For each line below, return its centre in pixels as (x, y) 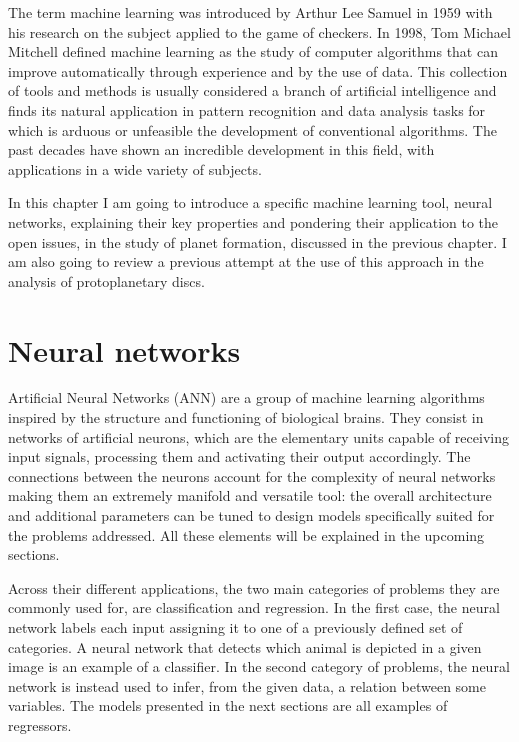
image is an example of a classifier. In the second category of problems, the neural (259, 666)
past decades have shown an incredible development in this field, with (221, 149)
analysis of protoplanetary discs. (106, 280)
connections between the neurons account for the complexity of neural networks (252, 475)
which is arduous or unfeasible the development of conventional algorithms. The (252, 129)
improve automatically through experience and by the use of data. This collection (258, 70)
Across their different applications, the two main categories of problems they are (254, 587)
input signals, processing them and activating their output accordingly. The (239, 456)
